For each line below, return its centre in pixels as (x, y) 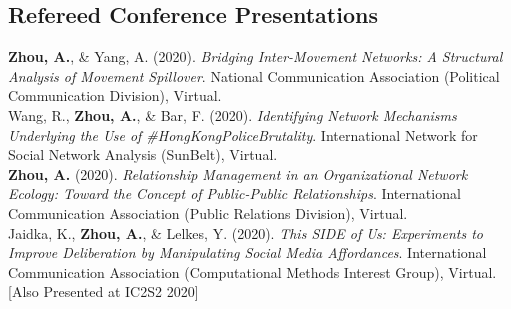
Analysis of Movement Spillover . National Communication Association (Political (254, 75)
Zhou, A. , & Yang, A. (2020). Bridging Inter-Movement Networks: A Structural (255, 56)
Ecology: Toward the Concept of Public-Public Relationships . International (234, 193)
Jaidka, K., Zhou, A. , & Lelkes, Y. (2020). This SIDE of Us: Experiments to (245, 232)
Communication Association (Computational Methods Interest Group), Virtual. (252, 271)
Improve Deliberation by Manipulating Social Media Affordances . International (247, 252)
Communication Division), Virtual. (115, 95)
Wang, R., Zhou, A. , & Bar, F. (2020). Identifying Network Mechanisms (232, 114)
